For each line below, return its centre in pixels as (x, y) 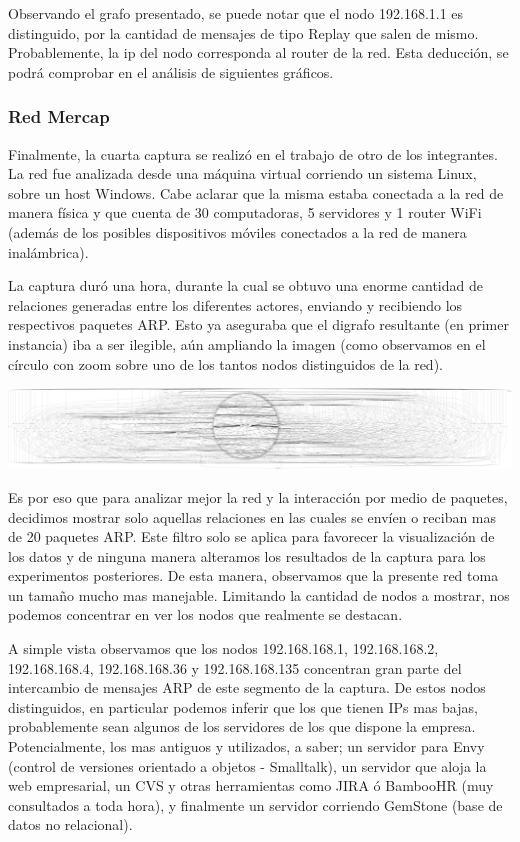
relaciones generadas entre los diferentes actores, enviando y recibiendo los (235, 304)
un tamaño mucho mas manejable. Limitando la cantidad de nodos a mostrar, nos (259, 594)
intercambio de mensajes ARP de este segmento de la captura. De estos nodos (247, 687)
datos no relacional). (70, 824)
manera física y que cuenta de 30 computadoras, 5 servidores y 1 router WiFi (245, 212)
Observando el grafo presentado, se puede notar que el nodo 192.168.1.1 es (236, 13)
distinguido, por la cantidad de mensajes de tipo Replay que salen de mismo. (243, 32)
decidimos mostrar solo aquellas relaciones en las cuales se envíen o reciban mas (252, 516)
